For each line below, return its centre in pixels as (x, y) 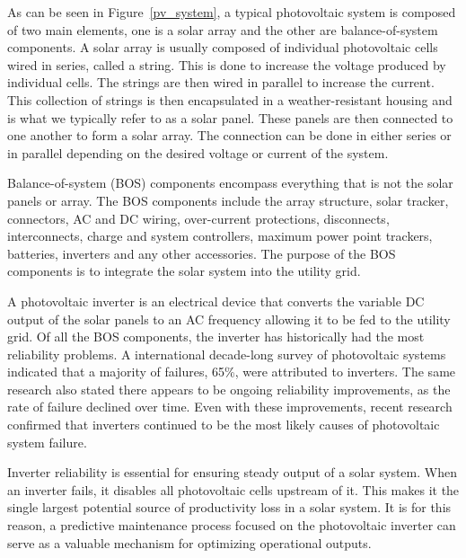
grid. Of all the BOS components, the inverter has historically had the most (216, 337)
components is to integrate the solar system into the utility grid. (184, 271)
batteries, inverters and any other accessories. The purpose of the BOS (202, 253)
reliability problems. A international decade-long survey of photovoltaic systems (227, 354)
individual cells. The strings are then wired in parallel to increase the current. (221, 82)
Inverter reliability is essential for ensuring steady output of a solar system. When (232, 472)
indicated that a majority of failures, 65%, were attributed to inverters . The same (232, 372)
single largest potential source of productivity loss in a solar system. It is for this (229, 507)
